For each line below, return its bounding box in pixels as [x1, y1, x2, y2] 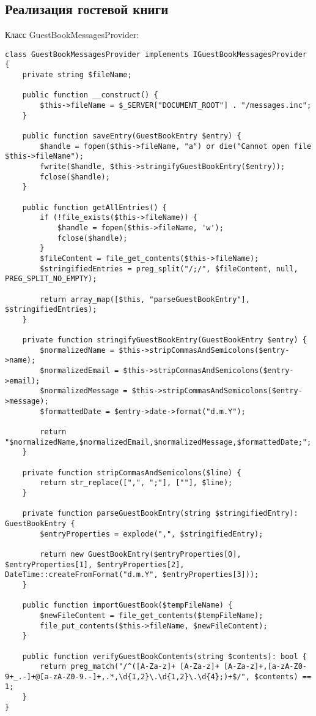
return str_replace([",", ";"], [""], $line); [40, 478, 233, 488]
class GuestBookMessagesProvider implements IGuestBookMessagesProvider [5, 50, 307, 59]
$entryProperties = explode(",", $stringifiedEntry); [40, 529, 263, 538]
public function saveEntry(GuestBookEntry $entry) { [22, 132, 241, 141]
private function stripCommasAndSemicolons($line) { [22, 468, 241, 477]
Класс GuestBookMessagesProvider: [5, 28, 139, 41]
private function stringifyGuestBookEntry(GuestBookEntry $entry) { [22, 336, 307, 345]
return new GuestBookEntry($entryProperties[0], [40, 549, 241, 559]
